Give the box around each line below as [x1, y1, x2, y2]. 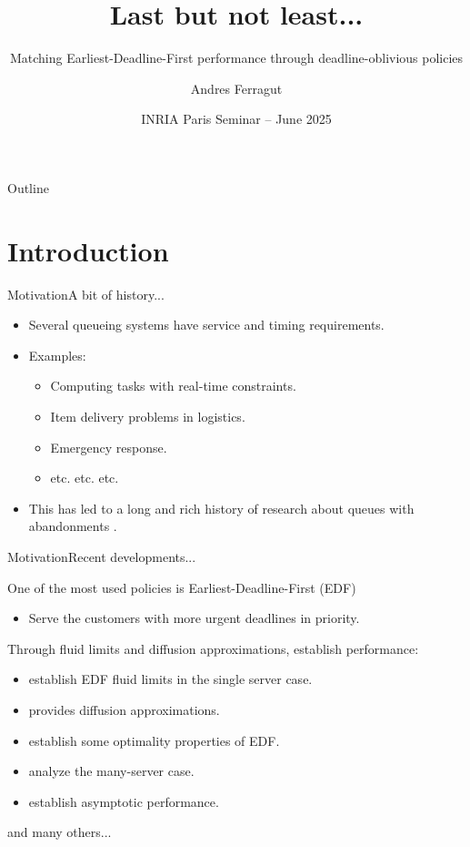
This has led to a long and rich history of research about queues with [28, 498, 415, 517]
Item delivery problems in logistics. [50, 407, 245, 425]
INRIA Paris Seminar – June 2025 [141, 109, 332, 128]
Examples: [28, 345, 86, 364]
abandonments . [28, 516, 117, 536]
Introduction [7, 231, 169, 269]
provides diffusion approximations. [28, 699, 220, 719]
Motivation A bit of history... [7, 284, 165, 303]
